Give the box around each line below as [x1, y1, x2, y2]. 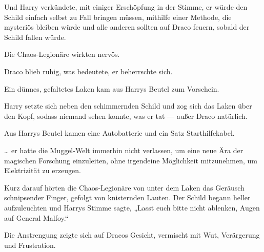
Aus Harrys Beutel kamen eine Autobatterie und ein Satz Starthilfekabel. [4, 128, 235, 138]
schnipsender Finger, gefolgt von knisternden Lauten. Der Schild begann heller [4, 192, 251, 203]
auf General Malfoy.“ [4, 212, 69, 223]
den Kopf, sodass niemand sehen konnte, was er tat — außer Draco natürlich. [4, 110, 248, 121]
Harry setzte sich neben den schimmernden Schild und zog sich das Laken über [4, 100, 252, 111]
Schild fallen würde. [4, 31, 66, 42]
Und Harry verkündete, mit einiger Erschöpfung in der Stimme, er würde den [4, 2, 248, 12]
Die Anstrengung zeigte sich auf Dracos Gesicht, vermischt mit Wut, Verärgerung [4, 229, 260, 240]
